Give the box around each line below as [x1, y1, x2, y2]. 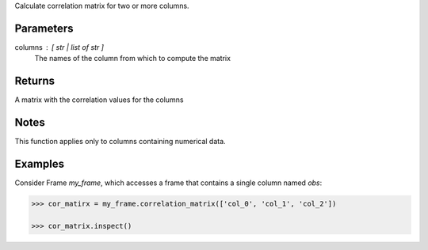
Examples [14, 157, 65, 170]
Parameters [14, 21, 74, 35]
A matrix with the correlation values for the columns [14, 95, 184, 104]
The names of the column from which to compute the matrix [34, 54, 231, 63]
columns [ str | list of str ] [14, 42, 105, 51]
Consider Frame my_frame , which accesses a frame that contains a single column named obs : [14, 178, 323, 187]
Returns [14, 74, 55, 88]
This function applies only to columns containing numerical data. [14, 137, 226, 146]
